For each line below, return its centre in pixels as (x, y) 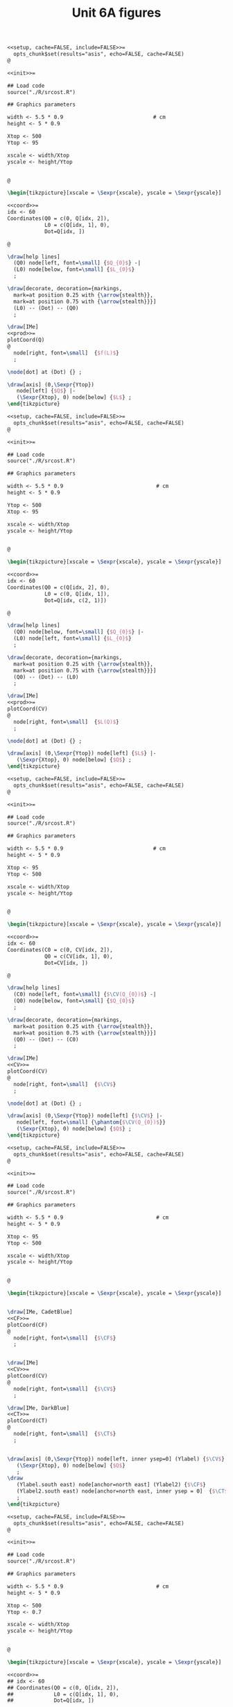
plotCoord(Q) (26, 340)
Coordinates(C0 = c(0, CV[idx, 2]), (60, 950)
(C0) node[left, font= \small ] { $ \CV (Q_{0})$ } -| (85, 994)
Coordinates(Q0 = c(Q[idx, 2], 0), (59, 587)
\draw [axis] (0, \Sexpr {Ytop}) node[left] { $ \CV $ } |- (85, 1116)
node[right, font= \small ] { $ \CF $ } (65, 1338)
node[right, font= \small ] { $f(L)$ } (66, 353)
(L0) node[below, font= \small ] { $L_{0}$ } (74, 269)
